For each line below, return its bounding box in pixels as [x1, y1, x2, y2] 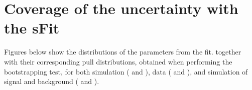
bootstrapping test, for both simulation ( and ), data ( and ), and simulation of [4, 66, 248, 76]
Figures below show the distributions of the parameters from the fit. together [4, 46, 241, 57]
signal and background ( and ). [4, 76, 99, 86]
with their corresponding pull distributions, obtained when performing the [4, 56, 232, 66]
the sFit [4, 17, 60, 38]
